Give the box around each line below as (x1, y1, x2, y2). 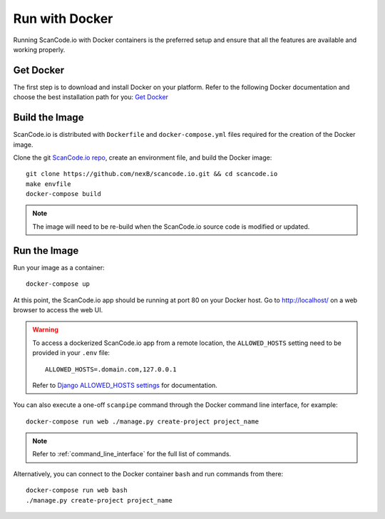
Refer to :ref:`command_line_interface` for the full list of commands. (32, 450, 232, 458)
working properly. (13, 45, 66, 53)
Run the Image (13, 245, 79, 257)
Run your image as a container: (13, 263, 105, 272)
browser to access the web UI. (13, 305, 103, 314)
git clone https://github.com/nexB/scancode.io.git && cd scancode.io (26, 170, 278, 178)
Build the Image (13, 111, 84, 124)
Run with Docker (13, 11, 113, 26)
